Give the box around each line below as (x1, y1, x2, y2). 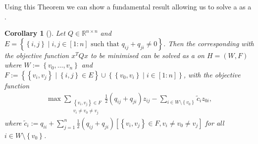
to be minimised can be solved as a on (90, 50, 205, 60)
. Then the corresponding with (163, 38, 254, 48)
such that (91, 40, 119, 48)
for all (205, 117, 224, 128)
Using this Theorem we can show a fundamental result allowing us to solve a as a (4, 1, 252, 11)
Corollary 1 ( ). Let (4, 28, 65, 38)
